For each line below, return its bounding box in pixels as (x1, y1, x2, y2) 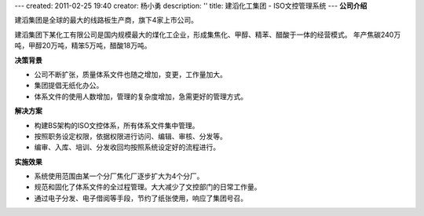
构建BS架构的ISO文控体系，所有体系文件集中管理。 (34, 120, 199, 130)
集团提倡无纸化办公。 (34, 81, 104, 90)
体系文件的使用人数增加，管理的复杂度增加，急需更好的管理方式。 (34, 91, 247, 101)
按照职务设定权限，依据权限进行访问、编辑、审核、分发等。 (34, 131, 227, 141)
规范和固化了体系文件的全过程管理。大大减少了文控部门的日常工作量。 (34, 182, 261, 192)
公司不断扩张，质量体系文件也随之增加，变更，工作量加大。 (34, 69, 227, 79)
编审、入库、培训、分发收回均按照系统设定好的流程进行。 (34, 142, 220, 152)
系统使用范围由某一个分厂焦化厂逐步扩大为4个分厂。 (34, 171, 204, 181)
